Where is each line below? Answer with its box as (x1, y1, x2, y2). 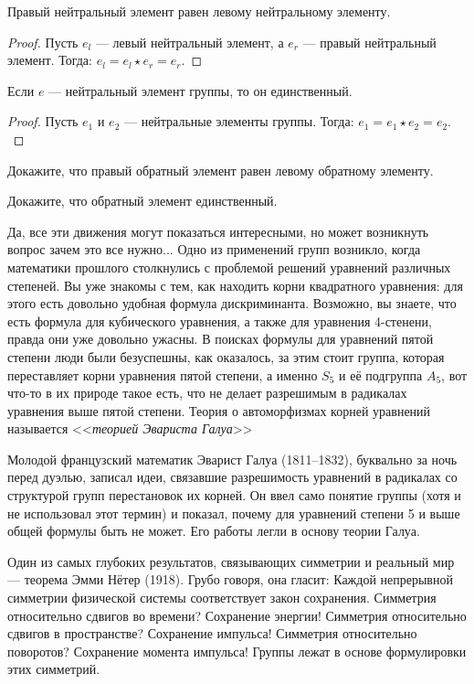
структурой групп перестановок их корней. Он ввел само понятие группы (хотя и (7, 486, 461, 505)
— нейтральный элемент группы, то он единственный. (48, 80, 353, 100)
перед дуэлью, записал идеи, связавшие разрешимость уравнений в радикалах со (7, 467, 458, 486)
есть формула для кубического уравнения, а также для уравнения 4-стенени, (7, 311, 432, 330)
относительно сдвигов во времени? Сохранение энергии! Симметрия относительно (7, 605, 467, 625)
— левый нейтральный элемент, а (95, 32, 284, 51)
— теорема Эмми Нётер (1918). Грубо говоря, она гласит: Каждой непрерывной (7, 570, 453, 589)
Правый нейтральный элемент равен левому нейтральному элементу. (7, 2, 391, 20)
